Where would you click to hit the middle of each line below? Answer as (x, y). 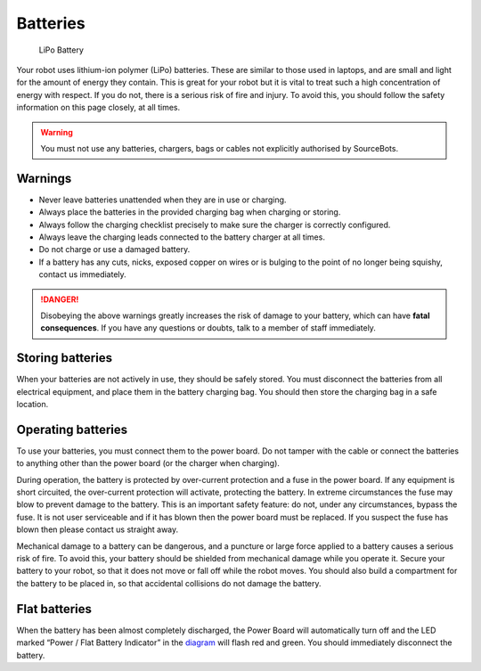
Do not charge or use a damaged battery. (114, 250)
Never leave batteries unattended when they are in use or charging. (163, 200)
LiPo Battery (61, 50)
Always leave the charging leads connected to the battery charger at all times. (182, 237)
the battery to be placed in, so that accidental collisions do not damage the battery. (169, 583)
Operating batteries (72, 429)
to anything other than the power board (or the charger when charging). (148, 463)
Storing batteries (65, 358)
